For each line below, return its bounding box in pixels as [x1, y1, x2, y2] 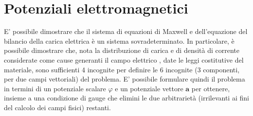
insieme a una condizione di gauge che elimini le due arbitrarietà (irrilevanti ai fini [4, 93, 249, 103]
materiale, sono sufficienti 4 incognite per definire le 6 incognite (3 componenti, [4, 64, 240, 74]
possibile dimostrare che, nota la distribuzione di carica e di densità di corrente [4, 45, 240, 55]
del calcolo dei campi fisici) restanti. [4, 102, 111, 112]
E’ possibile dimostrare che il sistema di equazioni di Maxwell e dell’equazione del [4, 26, 248, 36]
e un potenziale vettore [115, 83, 183, 93]
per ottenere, [191, 83, 230, 93]
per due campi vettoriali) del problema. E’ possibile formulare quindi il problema [4, 74, 245, 84]
